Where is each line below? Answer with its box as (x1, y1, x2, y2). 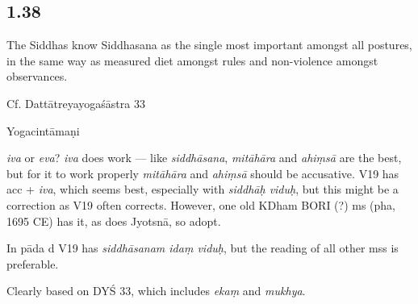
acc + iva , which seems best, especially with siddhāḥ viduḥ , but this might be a (6, 181, 399, 198)
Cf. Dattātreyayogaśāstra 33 (6, 94, 145, 111)
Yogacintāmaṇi (6, 122, 80, 139)
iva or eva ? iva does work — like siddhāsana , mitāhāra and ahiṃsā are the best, (6, 149, 402, 166)
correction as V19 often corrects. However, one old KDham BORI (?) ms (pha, (6, 196, 396, 213)
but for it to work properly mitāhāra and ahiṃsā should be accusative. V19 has (6, 164, 399, 181)
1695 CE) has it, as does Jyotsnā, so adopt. (6, 212, 221, 229)
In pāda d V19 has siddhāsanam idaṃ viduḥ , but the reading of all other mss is (6, 239, 399, 256)
